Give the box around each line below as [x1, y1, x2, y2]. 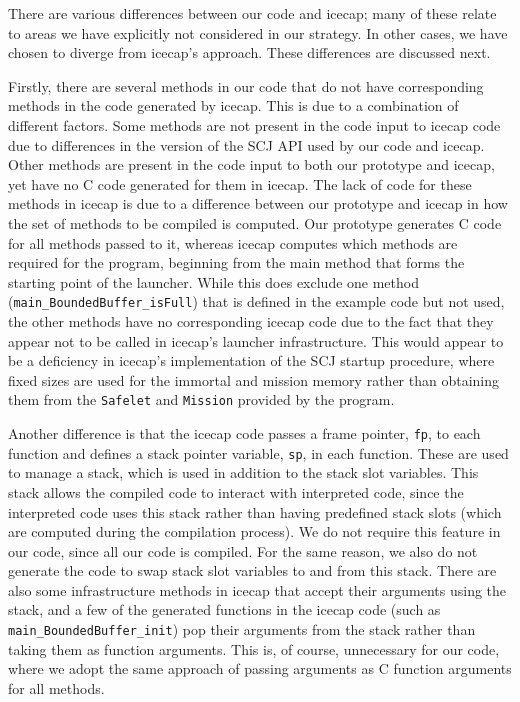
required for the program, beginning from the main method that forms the [8, 252, 465, 273]
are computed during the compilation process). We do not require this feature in [8, 521, 501, 542]
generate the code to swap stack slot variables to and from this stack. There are [8, 560, 497, 581]
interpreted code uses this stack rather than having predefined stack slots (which [8, 501, 502, 522]
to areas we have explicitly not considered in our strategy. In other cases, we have [8, 22, 508, 43]
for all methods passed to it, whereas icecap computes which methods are [8, 232, 458, 253]
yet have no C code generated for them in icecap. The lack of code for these [8, 173, 472, 194]
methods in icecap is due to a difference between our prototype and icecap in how [8, 193, 508, 214]
